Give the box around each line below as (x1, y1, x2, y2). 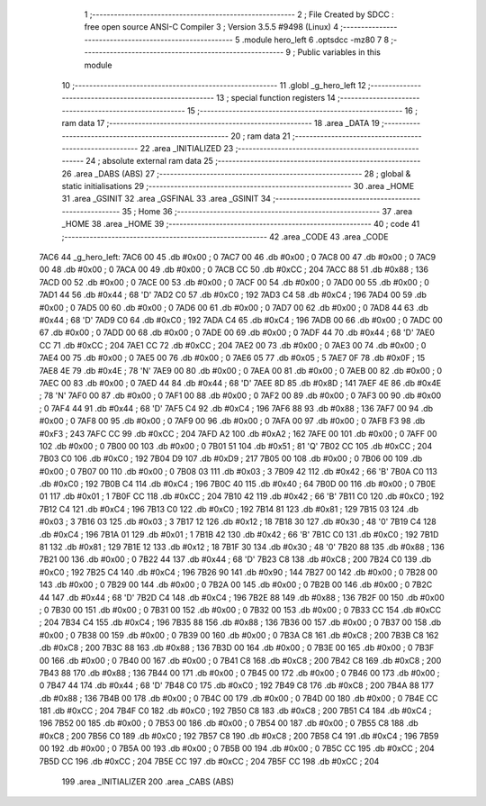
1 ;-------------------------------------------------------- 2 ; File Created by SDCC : (84, 9, 395, 20)
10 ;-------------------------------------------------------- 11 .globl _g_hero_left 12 (61, 79, 366, 90)
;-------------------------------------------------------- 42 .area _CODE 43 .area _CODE (61, 231, 389, 242)
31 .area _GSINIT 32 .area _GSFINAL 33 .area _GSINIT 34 (61, 194, 272, 204)
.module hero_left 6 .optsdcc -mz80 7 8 (241, 34, 390, 45)
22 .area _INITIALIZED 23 (139, 142, 234, 153)
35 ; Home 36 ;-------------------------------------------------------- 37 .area (121, 205, 413, 216)
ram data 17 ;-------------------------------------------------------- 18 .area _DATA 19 (61, 118, 380, 129)
